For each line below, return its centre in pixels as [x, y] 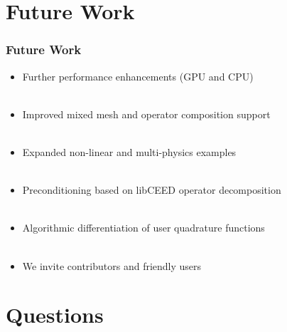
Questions [55, 315]
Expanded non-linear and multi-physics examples [129, 151]
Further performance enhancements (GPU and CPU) [138, 76]
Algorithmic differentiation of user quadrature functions [143, 228]
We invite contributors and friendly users [112, 265]
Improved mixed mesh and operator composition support [146, 114]
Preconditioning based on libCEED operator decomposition [152, 190]
